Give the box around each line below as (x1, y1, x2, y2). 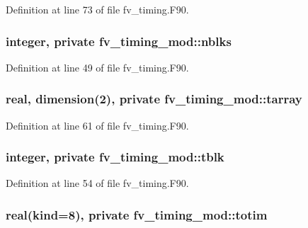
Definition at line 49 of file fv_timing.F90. (6, 59, 189, 74)
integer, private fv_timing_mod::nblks (6, 32, 232, 50)
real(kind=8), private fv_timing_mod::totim (6, 205, 268, 223)
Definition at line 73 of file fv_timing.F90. (6, 2, 189, 16)
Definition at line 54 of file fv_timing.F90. (6, 176, 189, 190)
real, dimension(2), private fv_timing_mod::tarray (6, 90, 302, 108)
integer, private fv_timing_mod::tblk (6, 148, 224, 166)
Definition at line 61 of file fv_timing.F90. (6, 118, 189, 132)
